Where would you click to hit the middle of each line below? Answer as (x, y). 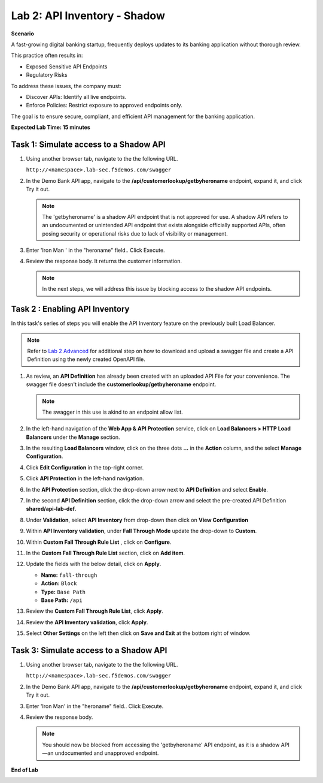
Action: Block (59, 583)
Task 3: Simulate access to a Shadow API (89, 650)
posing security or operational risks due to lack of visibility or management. (135, 233)
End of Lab (25, 770)
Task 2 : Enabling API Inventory (70, 309)
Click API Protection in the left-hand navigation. (85, 478)
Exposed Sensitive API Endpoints (67, 67)
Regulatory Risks (47, 75)
